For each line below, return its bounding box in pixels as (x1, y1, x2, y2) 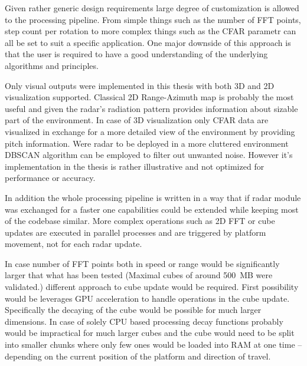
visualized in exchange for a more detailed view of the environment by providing (5, 125, 295, 137)
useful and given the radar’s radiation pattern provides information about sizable (5, 102, 298, 114)
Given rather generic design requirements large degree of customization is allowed (5, 2, 299, 14)
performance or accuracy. (5, 172, 96, 184)
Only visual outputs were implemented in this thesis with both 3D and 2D (5, 79, 275, 91)
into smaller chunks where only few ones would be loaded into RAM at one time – (5, 338, 302, 351)
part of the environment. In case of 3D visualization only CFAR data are (5, 114, 269, 126)
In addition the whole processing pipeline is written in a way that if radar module (5, 191, 301, 203)
